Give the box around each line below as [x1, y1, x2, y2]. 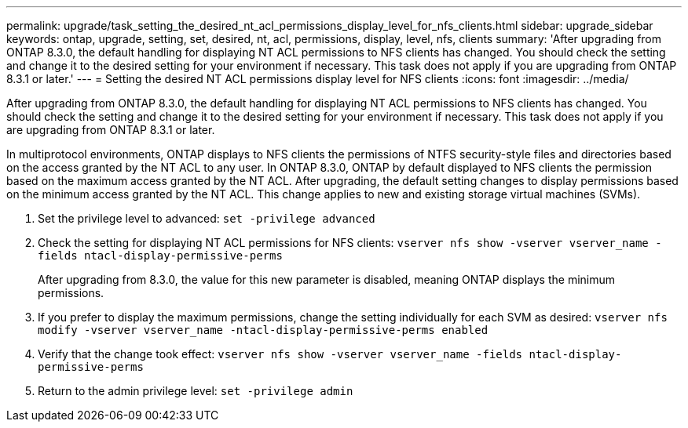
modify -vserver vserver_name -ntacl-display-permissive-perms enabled [38, 324, 489, 336]
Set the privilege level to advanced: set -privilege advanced [38, 212, 375, 225]
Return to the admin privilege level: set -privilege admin [38, 384, 353, 397]
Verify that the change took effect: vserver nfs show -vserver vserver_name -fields [38, 347, 523, 361]
